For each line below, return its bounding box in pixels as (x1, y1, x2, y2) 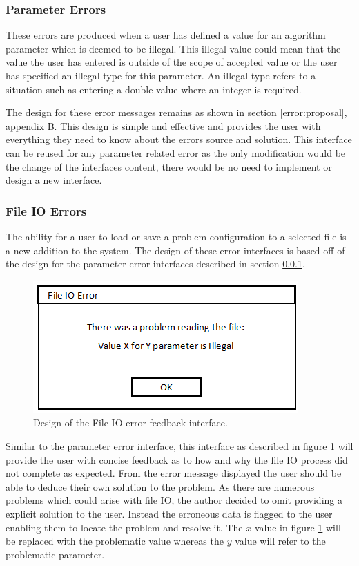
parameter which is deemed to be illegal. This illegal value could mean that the (6, 41, 341, 55)
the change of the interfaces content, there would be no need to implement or (6, 159, 332, 173)
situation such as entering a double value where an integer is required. (6, 82, 302, 96)
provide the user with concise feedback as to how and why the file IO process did (6, 452, 348, 466)
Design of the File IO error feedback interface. (33, 415, 228, 430)
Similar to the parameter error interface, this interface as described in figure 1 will (6, 438, 353, 453)
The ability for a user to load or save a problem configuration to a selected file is (6, 229, 347, 243)
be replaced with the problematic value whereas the (6, 534, 224, 548)
